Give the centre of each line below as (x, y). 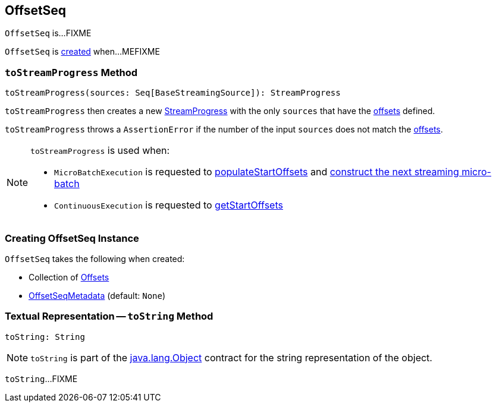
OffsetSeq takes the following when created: (95, 258)
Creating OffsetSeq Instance (72, 238)
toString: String (45, 337)
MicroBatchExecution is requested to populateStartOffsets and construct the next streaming (257, 172)
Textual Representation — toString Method (109, 316)
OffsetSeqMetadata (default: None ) (97, 295)
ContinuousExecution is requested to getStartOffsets (169, 205)
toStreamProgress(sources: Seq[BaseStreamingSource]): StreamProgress (173, 93)
